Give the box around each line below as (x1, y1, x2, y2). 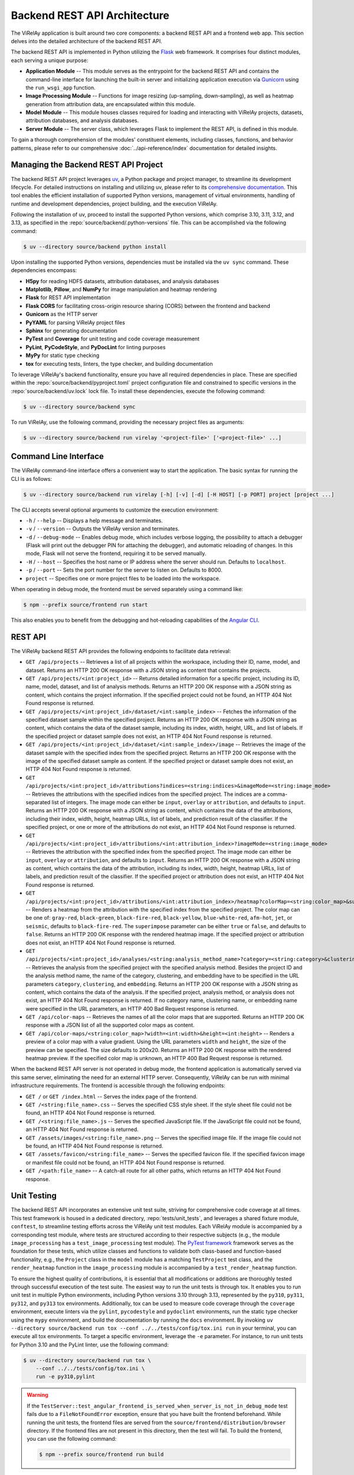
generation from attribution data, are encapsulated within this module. (25, 100, 196, 107)
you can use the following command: (27, 1435, 117, 1443)
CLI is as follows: (11, 475, 53, 482)
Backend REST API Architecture (11, 9, 169, 22)
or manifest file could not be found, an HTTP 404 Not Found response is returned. (25, 1159, 225, 1166)
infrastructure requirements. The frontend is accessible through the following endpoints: (11, 1082, 225, 1089)
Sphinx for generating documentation (25, 327, 117, 334)
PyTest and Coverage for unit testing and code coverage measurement (25, 335, 200, 342)
